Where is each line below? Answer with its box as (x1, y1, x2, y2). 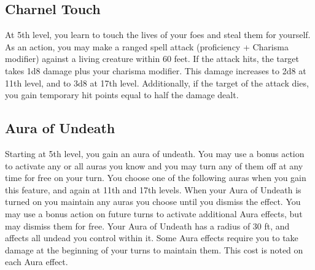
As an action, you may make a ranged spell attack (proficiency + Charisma (5, 40, 289, 53)
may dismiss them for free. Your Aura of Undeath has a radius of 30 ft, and (5, 219, 290, 232)
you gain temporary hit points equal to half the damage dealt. (5, 88, 239, 101)
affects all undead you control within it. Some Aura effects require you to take (5, 231, 298, 244)
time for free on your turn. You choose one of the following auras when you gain (5, 171, 306, 184)
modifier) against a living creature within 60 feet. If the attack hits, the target (5, 52, 300, 65)
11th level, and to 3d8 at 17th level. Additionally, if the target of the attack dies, (5, 76, 309, 89)
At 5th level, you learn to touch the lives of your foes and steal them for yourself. (5, 28, 311, 41)
